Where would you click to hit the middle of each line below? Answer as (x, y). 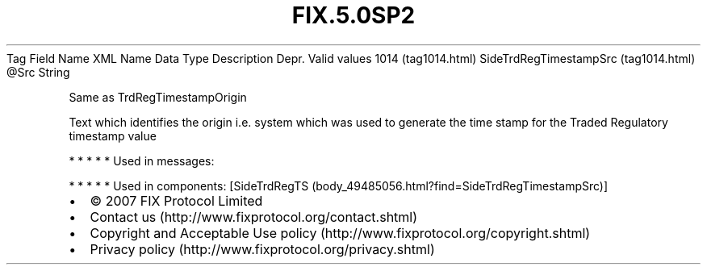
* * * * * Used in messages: (142, 161)
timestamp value (113, 135)
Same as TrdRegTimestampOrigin (158, 97)
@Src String (38, 72)
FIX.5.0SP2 (353, 15)
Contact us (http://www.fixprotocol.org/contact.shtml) (254, 217)
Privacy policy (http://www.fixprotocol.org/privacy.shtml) (262, 249)
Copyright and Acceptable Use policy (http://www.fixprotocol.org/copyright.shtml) (340, 233)
